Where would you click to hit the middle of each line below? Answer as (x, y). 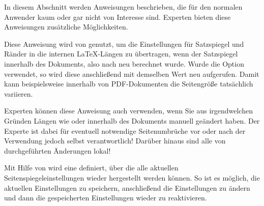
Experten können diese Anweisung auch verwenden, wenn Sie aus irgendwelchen (128, 111)
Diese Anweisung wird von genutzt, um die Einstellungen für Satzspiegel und (124, 43)
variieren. (19, 93)
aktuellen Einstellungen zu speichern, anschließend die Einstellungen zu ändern (127, 187)
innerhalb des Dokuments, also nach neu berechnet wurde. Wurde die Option (124, 63)
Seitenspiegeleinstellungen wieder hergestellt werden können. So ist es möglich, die (132, 177)
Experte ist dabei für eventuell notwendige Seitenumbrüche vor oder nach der (125, 130)
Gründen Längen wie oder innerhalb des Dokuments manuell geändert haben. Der (132, 120)
